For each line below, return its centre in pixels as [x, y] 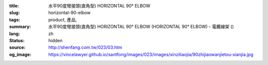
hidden [56, 40]
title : [14, 6]
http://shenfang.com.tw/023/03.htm [85, 48]
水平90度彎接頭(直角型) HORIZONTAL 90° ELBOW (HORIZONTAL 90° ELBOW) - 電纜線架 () [141, 27]
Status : [17, 40]
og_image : [20, 54]
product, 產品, [63, 19]
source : [17, 48]
